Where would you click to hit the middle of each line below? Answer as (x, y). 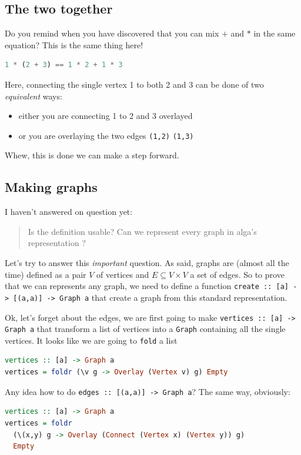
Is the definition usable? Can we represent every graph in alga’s (142, 231)
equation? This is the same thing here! (74, 44)
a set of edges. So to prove (237, 274)
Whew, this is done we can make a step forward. (92, 155)
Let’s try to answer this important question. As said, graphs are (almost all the (147, 263)
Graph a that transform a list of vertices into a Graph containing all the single (145, 329)
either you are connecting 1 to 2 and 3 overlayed (106, 116)
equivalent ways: (34, 96)
